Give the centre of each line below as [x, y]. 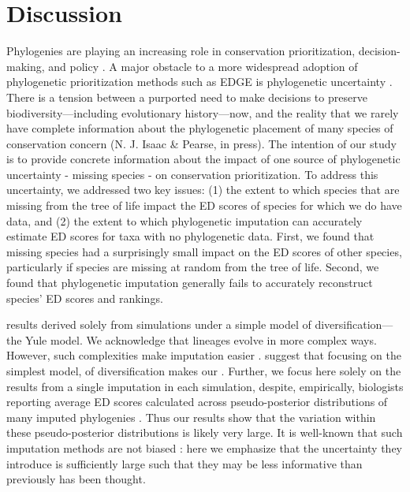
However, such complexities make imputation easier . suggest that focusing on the [204, 355]
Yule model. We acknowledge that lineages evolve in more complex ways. [201, 339]
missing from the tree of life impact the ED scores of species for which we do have [204, 205]
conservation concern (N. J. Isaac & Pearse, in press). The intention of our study [201, 143]
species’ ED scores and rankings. [85, 298]
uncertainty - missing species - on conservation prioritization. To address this [192, 174]
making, [26, 66]
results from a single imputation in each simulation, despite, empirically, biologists [205, 386]
